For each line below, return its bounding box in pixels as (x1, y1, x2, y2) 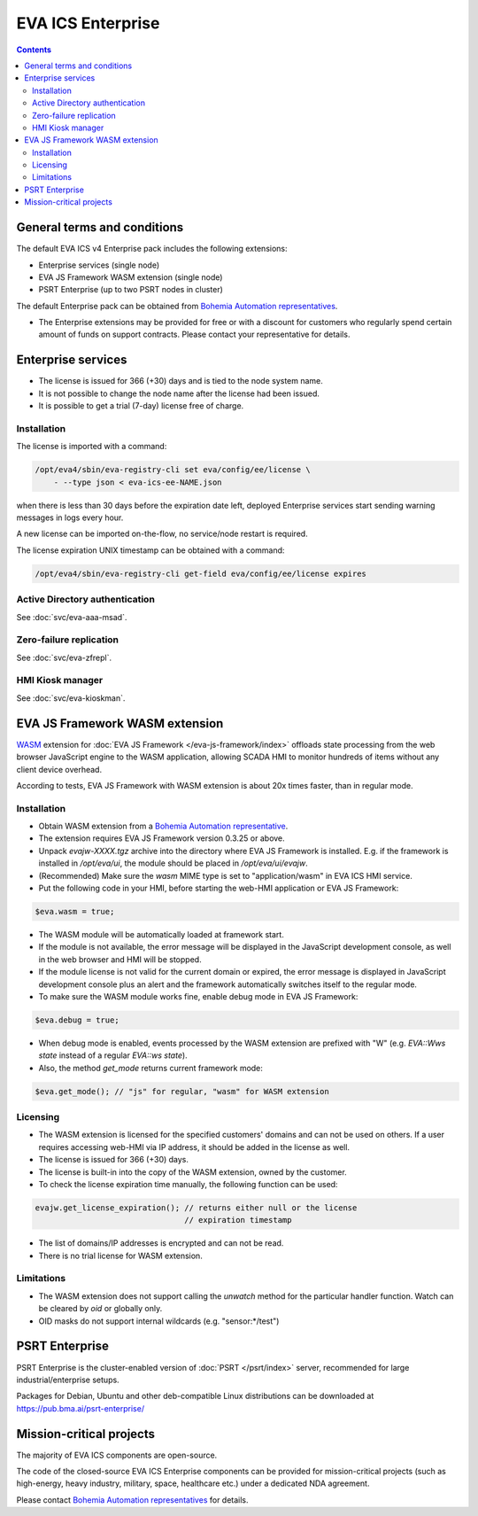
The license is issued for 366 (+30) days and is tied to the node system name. (38, 376, 323, 386)
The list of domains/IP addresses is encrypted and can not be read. (38, 1238, 284, 1248)
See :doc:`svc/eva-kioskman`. (16, 692, 126, 704)
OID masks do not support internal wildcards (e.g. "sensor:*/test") (38, 1316, 280, 1326)
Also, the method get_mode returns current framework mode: (38, 1062, 263, 1073)
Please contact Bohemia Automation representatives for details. (16, 1494, 249, 1505)
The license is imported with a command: (16, 441, 167, 452)
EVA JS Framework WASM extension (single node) (38, 271, 223, 283)
